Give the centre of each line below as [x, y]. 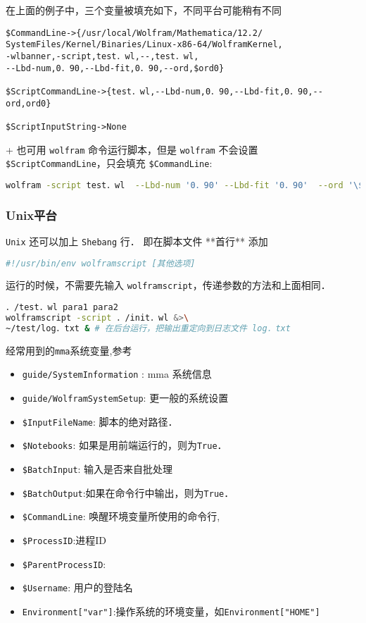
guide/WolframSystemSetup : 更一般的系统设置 [125, 398]
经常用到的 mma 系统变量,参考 [69, 350]
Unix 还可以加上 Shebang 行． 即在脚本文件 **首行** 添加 [137, 241]
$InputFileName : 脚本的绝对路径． [100, 421]
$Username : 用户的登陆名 [77, 587]
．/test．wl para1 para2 [62, 308]
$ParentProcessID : [64, 563]
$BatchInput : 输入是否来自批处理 [97, 469]
